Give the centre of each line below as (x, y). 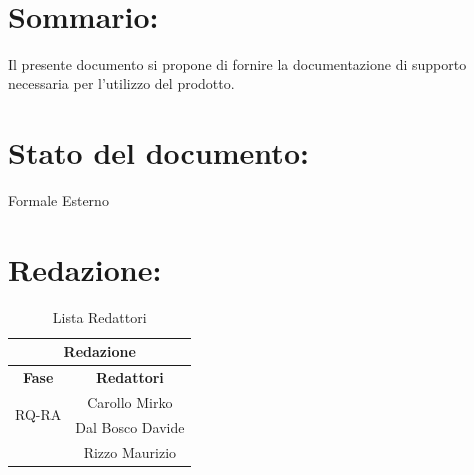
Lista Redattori (99, 316)
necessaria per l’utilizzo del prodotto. (121, 83)
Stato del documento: (158, 152)
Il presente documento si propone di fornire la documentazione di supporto (237, 63)
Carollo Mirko (130, 402)
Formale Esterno (58, 200)
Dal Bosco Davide (130, 426)
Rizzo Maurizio (130, 451)
